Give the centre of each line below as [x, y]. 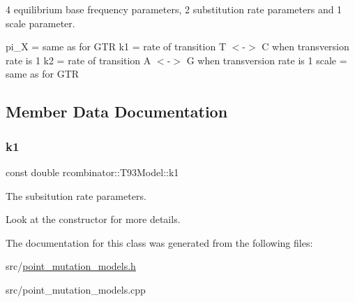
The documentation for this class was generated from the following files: [159, 242]
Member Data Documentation [117, 112]
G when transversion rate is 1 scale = [267, 60]
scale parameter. [40, 23]
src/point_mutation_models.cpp [76, 289]
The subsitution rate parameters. [76, 195]
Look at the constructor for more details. [93, 219]
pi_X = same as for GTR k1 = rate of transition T [116, 46]
